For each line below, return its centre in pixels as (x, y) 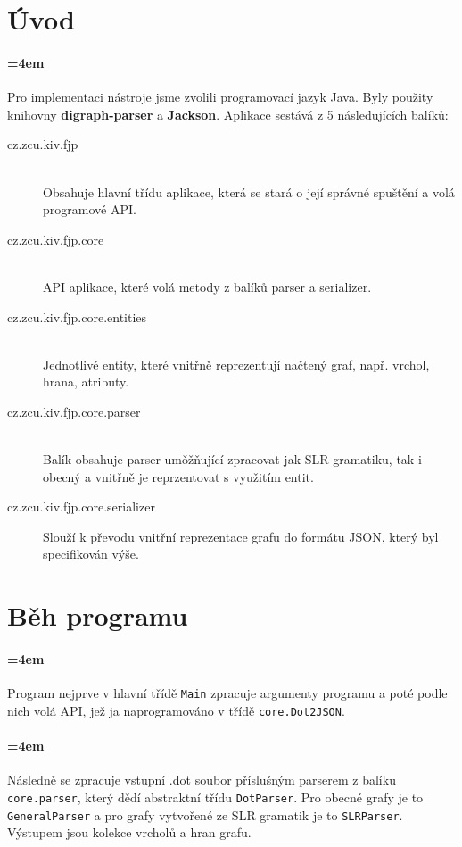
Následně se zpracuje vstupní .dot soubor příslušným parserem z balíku (202, 780)
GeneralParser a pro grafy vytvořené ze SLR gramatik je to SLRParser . (205, 814)
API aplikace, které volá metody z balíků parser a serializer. (207, 286)
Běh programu (98, 615)
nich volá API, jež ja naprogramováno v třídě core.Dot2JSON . (176, 710)
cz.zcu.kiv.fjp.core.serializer (81, 507)
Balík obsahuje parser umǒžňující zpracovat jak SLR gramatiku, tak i (232, 459)
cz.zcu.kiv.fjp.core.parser (74, 411)
